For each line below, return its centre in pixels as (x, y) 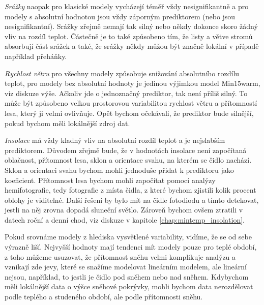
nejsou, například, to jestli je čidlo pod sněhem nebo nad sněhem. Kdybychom (127, 276)
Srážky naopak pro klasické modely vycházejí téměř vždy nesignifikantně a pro (127, 6)
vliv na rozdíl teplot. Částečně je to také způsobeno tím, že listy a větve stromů (129, 36)
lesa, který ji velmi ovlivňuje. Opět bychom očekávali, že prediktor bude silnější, (129, 113)
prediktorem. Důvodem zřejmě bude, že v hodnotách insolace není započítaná (126, 150)
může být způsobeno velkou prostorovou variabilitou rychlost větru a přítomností (131, 103)
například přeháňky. (36, 56)
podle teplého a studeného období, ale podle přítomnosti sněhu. (104, 297)
